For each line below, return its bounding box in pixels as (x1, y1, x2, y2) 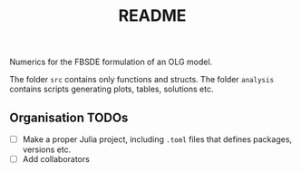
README (118, 5, 187, 26)
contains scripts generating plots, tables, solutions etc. (9, 83, 214, 95)
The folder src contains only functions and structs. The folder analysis (9, 74, 275, 85)
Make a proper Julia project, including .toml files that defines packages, (22, 134, 293, 145)
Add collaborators (22, 154, 91, 165)
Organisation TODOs (9, 110, 129, 125)
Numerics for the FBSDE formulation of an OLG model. (9, 56, 213, 68)
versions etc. (22, 144, 72, 155)
